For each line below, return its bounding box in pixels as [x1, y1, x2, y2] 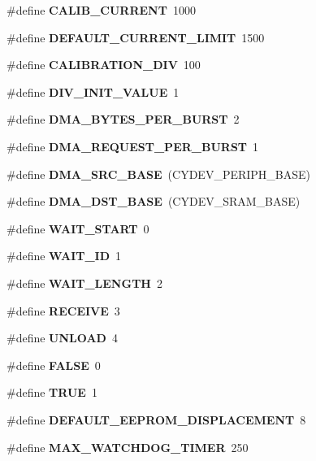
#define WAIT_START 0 [6, 220, 149, 237]
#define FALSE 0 [6, 356, 101, 373]
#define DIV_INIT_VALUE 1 [6, 83, 180, 100]
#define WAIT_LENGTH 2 [6, 274, 162, 291]
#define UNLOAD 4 [6, 329, 118, 346]
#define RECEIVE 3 [6, 302, 120, 319]
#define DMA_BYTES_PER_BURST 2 [6, 111, 240, 128]
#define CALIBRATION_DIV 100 [6, 56, 201, 73]
